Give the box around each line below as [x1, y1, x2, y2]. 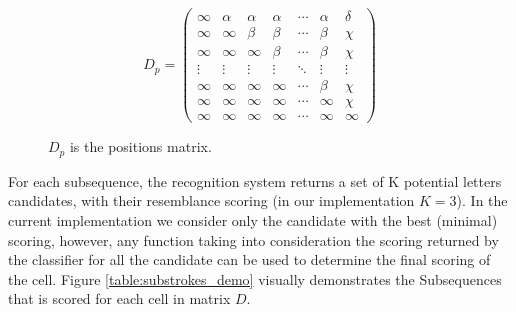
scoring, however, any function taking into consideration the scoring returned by [8, 229, 499, 250]
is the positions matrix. [69, 136, 212, 157]
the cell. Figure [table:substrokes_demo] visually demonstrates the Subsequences [8, 268, 502, 289]
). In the [456, 190, 508, 211]
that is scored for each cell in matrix [8, 288, 231, 309]
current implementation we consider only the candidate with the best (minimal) [8, 209, 498, 230]
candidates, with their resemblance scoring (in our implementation [8, 190, 415, 211]
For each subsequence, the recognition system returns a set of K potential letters [8, 170, 502, 191]
